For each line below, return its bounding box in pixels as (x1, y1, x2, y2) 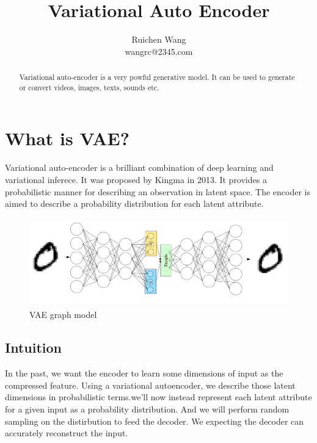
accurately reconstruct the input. (5, 427, 128, 439)
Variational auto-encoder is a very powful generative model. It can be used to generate (19, 72, 295, 82)
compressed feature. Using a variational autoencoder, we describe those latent (5, 378, 296, 391)
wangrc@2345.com (125, 45, 193, 57)
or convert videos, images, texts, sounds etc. (19, 82, 159, 92)
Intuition (5, 338, 62, 357)
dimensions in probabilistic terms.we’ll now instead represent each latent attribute (5, 391, 312, 403)
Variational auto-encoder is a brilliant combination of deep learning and (5, 161, 274, 174)
